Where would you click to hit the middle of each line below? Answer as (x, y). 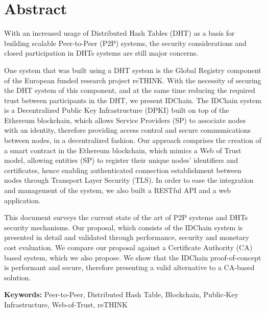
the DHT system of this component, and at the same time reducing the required (130, 90)
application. (22, 200)
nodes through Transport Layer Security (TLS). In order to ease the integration (129, 180)
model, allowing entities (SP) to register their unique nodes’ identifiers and (121, 160)
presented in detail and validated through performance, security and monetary (127, 237)
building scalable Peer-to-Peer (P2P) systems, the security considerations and (125, 43)
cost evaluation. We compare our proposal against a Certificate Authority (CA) (128, 247)
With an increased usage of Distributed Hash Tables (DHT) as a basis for (119, 33)
